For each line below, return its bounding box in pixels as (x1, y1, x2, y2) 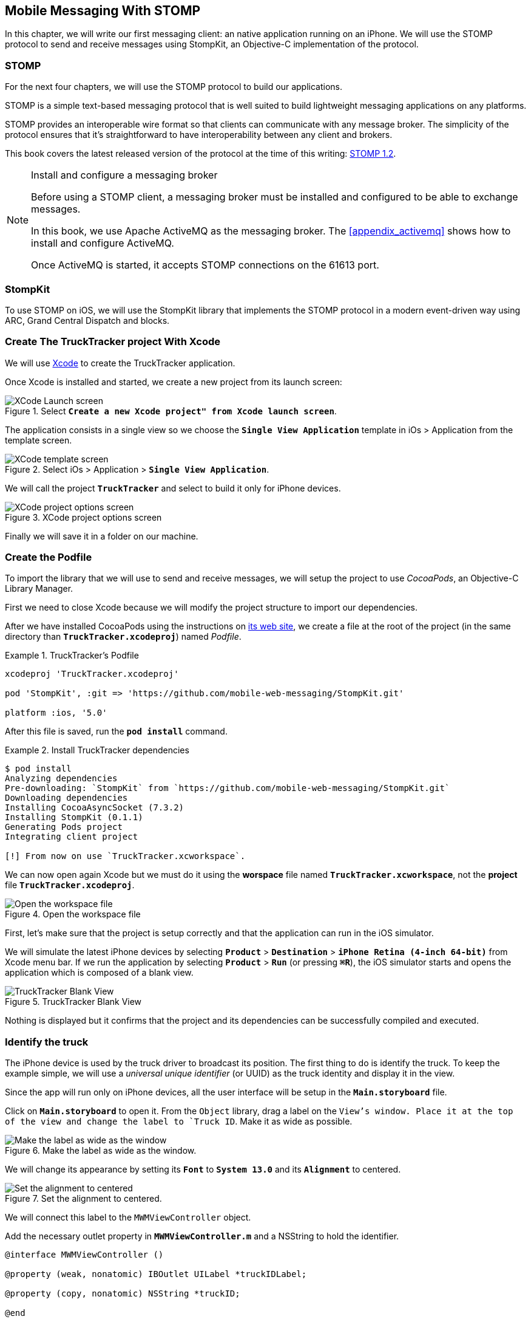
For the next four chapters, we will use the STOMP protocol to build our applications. (5, 81, 342, 92)
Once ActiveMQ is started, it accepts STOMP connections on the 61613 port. (31, 259, 379, 272)
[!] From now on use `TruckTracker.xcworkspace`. (5, 851, 246, 861)
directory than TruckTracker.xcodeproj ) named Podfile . (5, 631, 242, 642)
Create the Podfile (5, 551, 92, 564)
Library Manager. (5, 583, 73, 594)
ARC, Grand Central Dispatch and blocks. (5, 315, 170, 326)
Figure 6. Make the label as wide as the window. (5, 1145, 197, 1156)
